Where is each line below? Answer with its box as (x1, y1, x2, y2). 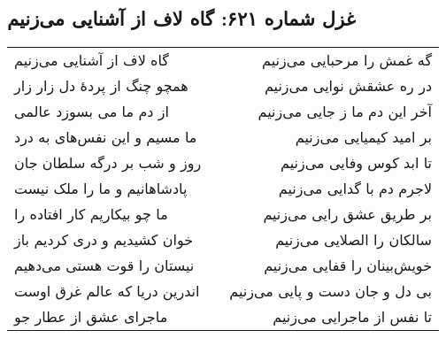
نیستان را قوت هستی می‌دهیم (14, 255, 195, 276)
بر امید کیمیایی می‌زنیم (295, 127, 433, 148)
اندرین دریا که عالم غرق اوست (14, 280, 200, 302)
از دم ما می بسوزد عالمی (14, 101, 169, 122)
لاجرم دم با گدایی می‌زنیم (278, 178, 433, 199)
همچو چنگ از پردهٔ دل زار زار (14, 75, 188, 96)
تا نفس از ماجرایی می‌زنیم (273, 306, 433, 327)
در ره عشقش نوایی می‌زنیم (264, 75, 433, 96)
